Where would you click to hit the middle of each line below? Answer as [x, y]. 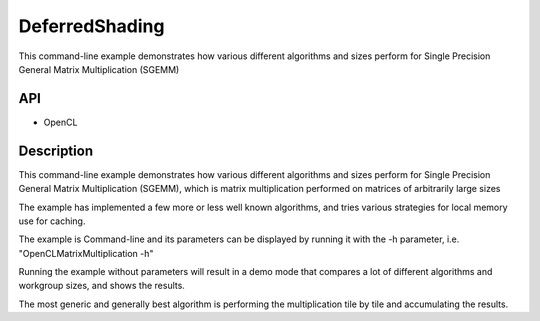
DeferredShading [91, 26]
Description [56, 150]
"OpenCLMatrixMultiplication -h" [86, 253]
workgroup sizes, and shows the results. [101, 286]
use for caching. [52, 221]
